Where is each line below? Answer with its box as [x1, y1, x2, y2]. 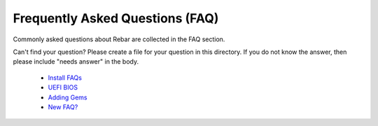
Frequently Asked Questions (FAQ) [13, 10, 219, 26]
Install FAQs [48, 73, 82, 82]
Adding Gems [48, 93, 87, 101]
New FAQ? [48, 102, 78, 111]
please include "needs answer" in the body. [13, 57, 139, 66]
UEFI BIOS [48, 83, 78, 92]
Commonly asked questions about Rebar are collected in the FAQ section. [13, 35, 225, 43]
